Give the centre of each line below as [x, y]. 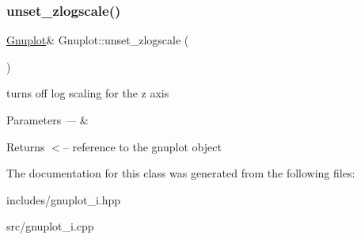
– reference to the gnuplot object [142, 146]
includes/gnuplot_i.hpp [64, 199]
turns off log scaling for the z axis [88, 93]
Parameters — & [47, 120]
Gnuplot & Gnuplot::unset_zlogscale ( [98, 40]
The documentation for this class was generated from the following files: [181, 173]
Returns [26, 146]
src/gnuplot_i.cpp [50, 226]
